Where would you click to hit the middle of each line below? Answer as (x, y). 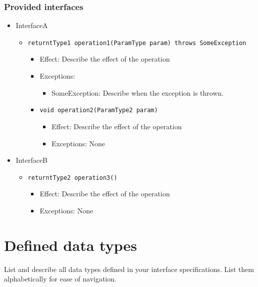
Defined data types (70, 245)
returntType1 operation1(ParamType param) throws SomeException (137, 43)
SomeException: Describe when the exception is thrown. (138, 92)
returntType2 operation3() (72, 178)
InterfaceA (32, 25)
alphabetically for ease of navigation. (60, 279)
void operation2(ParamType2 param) (99, 110)
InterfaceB (32, 160)
